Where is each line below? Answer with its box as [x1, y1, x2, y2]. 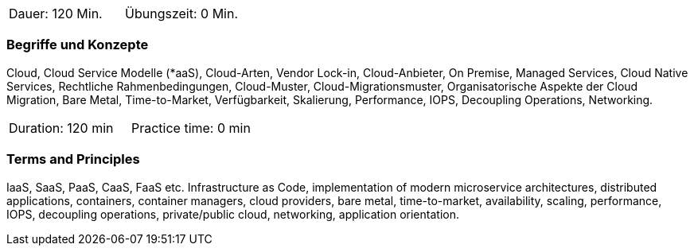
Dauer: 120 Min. [9, 6, 103, 21]
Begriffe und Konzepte [6, 37, 149, 53]
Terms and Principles [6, 151, 140, 168]
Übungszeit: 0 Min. [125, 6, 239, 21]
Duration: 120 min [9, 119, 114, 136]
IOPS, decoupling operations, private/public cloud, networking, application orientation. [6, 207, 459, 221]
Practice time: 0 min [131, 119, 251, 136]
